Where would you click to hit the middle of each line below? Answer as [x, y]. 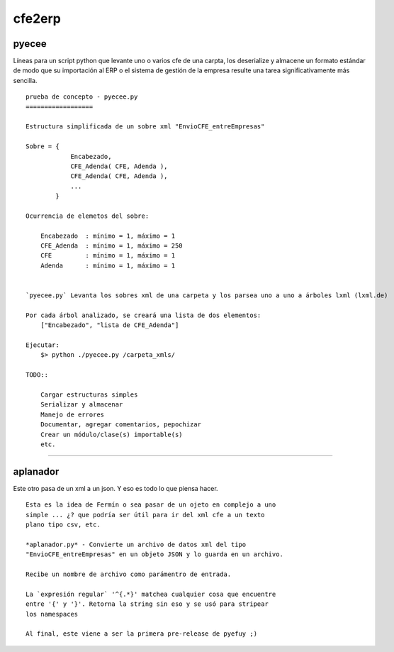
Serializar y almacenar [81, 405]
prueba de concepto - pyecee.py [82, 97]
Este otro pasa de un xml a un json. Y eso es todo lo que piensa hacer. [116, 488]
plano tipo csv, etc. [63, 524]
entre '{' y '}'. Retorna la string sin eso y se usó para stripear [147, 604]
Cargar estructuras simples [89, 394]
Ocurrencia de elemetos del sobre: [88, 216]
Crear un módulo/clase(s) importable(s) [112, 434]
